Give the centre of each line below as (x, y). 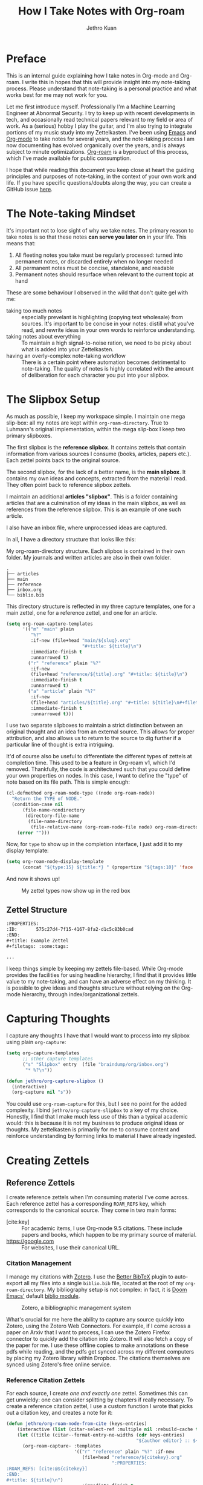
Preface (26, 58)
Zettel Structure (37, 910)
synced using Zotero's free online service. (59, 1364)
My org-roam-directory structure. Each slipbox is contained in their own (96, 551)
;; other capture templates (58, 1059)
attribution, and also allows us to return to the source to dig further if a (94, 738)
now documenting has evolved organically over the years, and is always (96, 145)
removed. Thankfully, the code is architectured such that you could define (98, 769)
